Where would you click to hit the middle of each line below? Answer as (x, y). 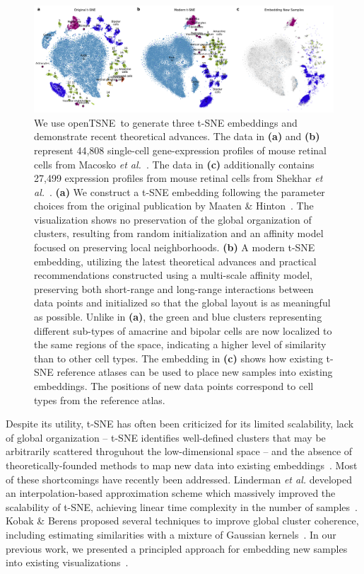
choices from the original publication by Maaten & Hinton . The (174, 206)
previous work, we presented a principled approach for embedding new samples (177, 548)
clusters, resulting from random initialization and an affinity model (179, 233)
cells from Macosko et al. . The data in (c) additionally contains (174, 164)
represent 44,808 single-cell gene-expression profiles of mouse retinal (181, 150)
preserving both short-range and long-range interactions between (174, 288)
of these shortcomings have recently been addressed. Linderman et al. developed (179, 479)
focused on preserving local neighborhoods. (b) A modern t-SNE (175, 247)
